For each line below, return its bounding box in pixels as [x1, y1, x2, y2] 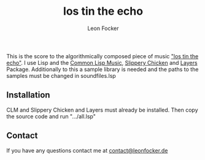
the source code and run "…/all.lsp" [6, 112, 96, 120]
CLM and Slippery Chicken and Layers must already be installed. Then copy [6, 106, 198, 113]
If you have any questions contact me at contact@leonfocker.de [6, 147, 168, 154]
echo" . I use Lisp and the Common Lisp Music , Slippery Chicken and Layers [6, 59, 198, 66]
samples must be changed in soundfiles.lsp [6, 72, 117, 79]
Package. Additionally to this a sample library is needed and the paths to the [6, 66, 199, 73]
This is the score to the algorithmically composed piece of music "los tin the [6, 52, 199, 59]
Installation [6, 90, 50, 101]
